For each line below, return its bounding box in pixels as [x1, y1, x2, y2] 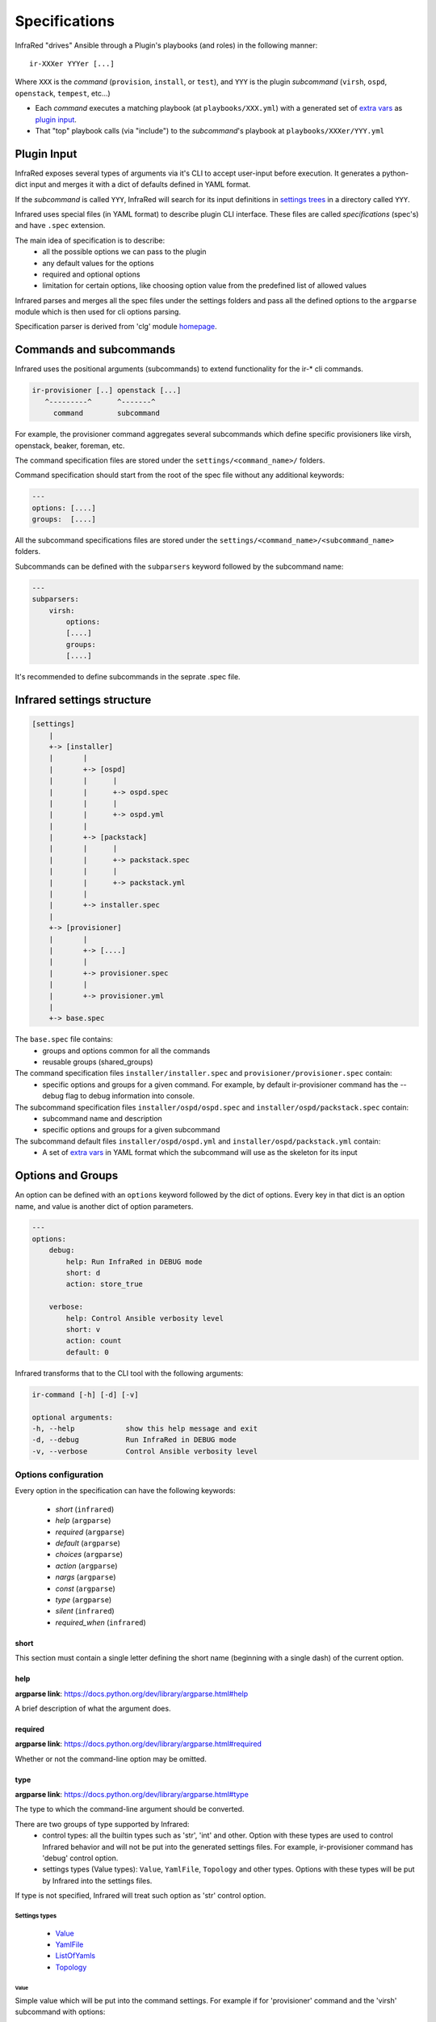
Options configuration [15, 1469, 104, 1480]
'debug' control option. [42, 1853, 119, 1863]
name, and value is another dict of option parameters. [15, 1201, 194, 1211]
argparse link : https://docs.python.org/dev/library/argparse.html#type [15, 1790, 249, 1800]
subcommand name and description [42, 1114, 163, 1123]
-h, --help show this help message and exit [31, 1423, 258, 1433]
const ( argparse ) [55, 1584, 116, 1593]
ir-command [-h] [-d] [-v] [31, 1390, 139, 1399]
